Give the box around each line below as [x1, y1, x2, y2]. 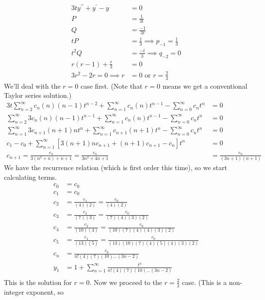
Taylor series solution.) [4, 90, 72, 100]
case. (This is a [182, 277, 227, 287]
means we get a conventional [162, 80, 248, 91]
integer [4, 286, 24, 297]
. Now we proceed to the [89, 277, 162, 287]
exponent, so [26, 286, 64, 297]
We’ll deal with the [4, 80, 61, 91]
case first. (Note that [80, 80, 143, 91]
